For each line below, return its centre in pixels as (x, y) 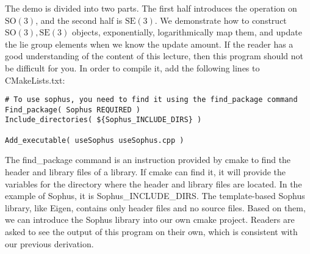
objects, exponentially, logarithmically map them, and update (187, 32)
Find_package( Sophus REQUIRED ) (73, 110)
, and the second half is (79, 20)
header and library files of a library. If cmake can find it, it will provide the (146, 172)
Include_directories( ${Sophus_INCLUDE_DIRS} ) (103, 120)
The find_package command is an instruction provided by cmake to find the (148, 160)
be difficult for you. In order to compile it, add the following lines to (132, 67)
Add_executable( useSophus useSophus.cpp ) (95, 140)
